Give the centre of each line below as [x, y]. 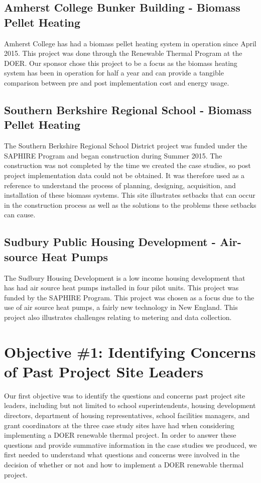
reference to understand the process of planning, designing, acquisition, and [120, 185]
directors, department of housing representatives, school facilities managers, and [127, 415]
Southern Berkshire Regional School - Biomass [128, 109]
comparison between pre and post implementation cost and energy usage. [117, 82]
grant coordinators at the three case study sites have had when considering [119, 425]
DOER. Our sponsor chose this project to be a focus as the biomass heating [121, 63]
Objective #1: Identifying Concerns [130, 351]
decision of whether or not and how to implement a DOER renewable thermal [124, 464]
